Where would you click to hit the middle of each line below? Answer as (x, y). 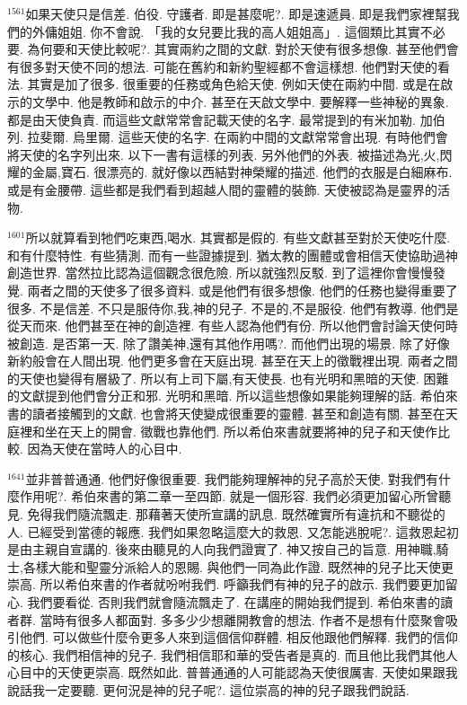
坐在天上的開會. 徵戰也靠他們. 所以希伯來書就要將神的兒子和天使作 (241, 431)
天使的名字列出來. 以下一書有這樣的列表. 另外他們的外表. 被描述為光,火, (229, 154)
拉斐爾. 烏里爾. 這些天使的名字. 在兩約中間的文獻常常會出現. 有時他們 (231, 137)
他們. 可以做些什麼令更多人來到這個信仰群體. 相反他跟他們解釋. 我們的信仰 (238, 637)
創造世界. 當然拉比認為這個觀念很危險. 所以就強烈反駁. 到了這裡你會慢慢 (220, 273)
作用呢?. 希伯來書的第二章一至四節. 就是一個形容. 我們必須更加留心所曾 (229, 496)
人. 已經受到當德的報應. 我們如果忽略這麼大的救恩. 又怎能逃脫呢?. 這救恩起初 (233, 531)
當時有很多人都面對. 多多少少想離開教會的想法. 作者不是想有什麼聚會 (242, 619)
